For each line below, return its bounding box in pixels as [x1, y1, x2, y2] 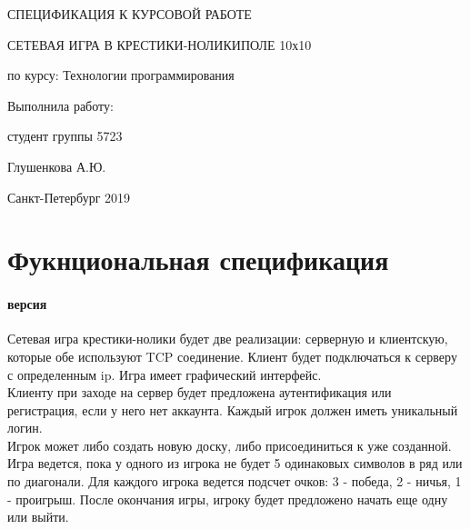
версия [7, 294, 47, 314]
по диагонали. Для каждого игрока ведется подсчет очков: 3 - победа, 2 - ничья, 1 [7, 472, 462, 491]
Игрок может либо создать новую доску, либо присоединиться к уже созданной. [7, 435, 452, 454]
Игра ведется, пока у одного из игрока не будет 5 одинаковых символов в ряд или [7, 454, 463, 473]
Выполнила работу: [7, 95, 114, 115]
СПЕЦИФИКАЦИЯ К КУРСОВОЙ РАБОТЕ [7, 5, 252, 23]
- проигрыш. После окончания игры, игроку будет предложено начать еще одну [7, 489, 448, 508]
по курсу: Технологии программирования [7, 65, 235, 85]
